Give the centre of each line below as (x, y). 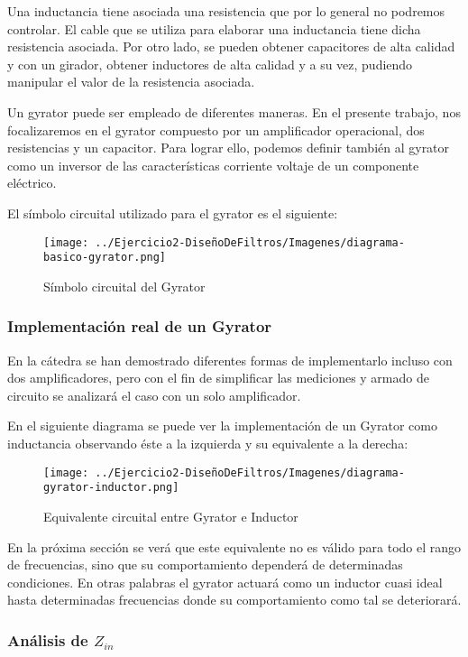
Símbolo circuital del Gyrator (124, 286)
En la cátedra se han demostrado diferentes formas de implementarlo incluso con (230, 360)
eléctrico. (32, 183)
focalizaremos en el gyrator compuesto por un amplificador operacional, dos (216, 130)
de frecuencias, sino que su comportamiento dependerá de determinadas (205, 564)
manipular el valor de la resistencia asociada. (131, 82)
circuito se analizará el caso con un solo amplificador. (154, 395)
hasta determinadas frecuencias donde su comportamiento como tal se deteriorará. (234, 600)
